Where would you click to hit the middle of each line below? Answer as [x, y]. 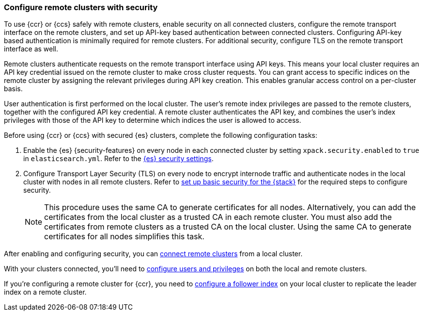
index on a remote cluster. [45, 292]
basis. [13, 89]
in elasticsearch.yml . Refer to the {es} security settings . [118, 159]
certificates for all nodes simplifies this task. [124, 237]
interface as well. [31, 49]
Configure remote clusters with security [81, 7]
